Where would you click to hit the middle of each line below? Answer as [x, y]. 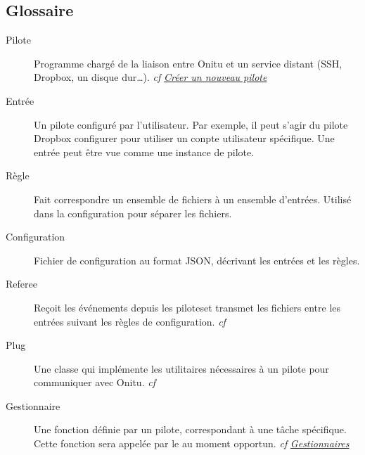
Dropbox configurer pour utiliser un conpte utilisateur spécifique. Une [184, 138]
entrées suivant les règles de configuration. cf [130, 321]
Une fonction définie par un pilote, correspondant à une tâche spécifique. [190, 429]
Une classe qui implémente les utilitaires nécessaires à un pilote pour [181, 368]
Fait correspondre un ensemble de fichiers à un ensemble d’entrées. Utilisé [193, 199]
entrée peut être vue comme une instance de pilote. [144, 152]
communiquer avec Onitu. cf [95, 382]
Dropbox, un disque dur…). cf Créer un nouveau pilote [151, 77]
